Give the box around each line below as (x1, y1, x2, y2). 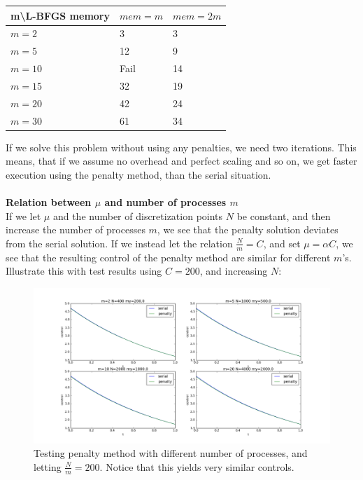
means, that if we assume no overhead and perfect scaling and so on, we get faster (6, 153, 357, 168)
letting (34, 459, 62, 474)
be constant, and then (236, 208, 331, 223)
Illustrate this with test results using (6, 263, 162, 278)
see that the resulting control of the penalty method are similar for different (6, 249, 331, 264)
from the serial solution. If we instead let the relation (6, 235, 233, 250)
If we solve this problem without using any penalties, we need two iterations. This (6, 139, 357, 154)
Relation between (6, 195, 92, 210)
